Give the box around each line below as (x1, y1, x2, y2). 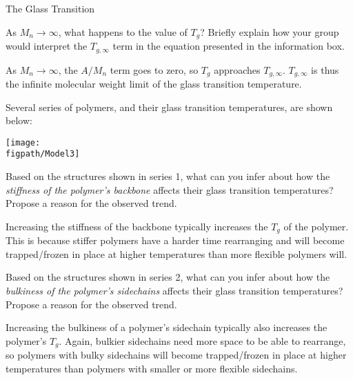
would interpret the (6, 39, 88, 53)
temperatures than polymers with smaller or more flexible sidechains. (6, 361, 298, 375)
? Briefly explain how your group (200, 24, 339, 39)
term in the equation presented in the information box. (112, 39, 345, 53)
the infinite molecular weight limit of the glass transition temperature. (6, 76, 302, 90)
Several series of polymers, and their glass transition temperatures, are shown (6, 99, 333, 114)
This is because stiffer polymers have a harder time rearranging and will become (6, 233, 345, 248)
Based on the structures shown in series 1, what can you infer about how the (6, 169, 330, 183)
